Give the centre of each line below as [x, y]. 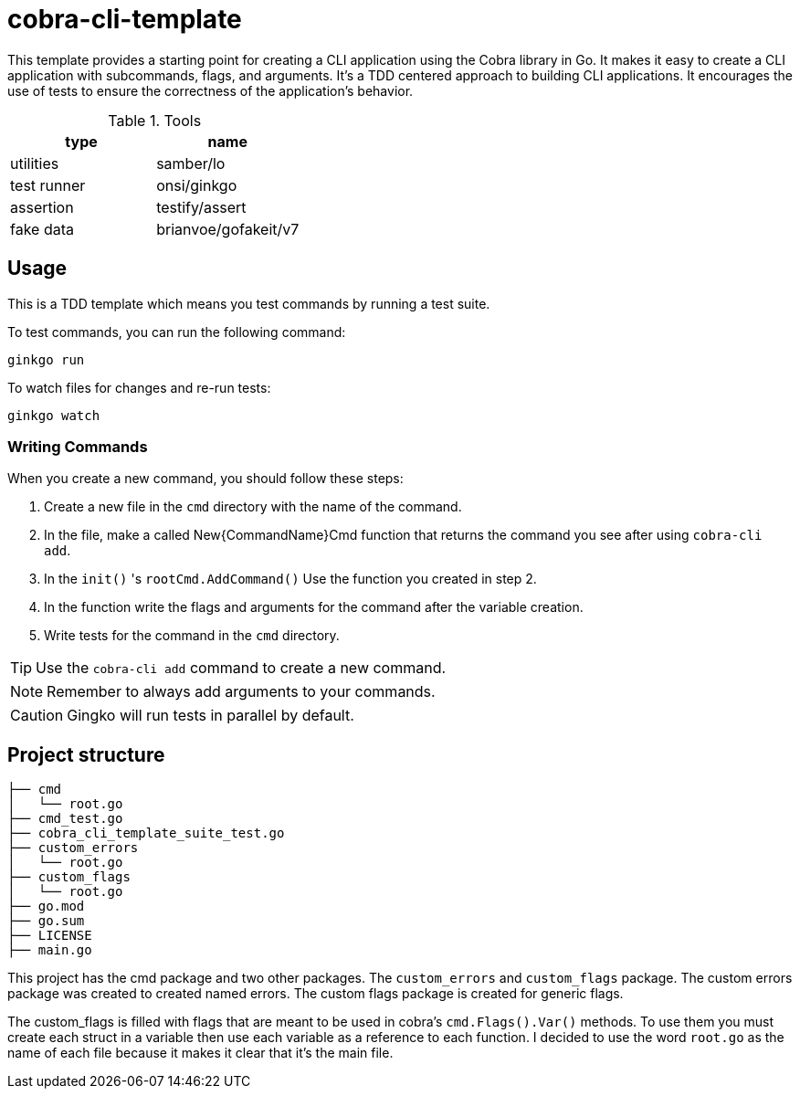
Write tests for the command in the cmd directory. [192, 636]
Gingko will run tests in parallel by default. [211, 716]
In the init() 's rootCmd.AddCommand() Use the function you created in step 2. [290, 579]
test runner [48, 185]
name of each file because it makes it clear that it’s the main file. [200, 1053]
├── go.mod [46, 906]
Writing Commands [78, 446]
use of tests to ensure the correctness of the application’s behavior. [211, 90]
